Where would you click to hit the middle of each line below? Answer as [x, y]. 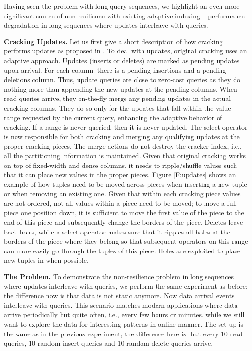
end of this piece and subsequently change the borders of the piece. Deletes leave [124, 222]
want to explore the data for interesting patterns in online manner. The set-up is [124, 324]
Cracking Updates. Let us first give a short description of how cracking [113, 41]
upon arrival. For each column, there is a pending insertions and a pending [115, 70]
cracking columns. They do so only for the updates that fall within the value [118, 108]
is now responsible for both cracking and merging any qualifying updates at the [122, 136]
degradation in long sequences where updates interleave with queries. [106, 25]
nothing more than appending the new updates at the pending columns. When [121, 89]
